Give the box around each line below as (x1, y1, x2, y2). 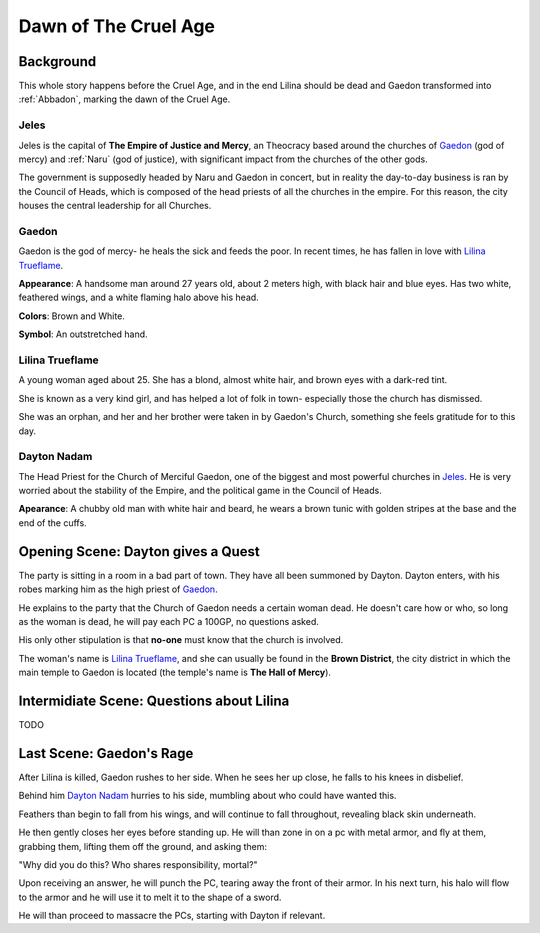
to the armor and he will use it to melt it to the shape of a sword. (18, 891, 282, 903)
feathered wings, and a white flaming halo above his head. (18, 291, 259, 304)
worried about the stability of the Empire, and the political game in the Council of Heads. (18, 485, 382, 497)
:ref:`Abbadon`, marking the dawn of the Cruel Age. (18, 93, 231, 105)
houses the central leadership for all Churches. (18, 200, 212, 212)
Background (18, 53, 97, 70)
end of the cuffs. (18, 516, 87, 529)
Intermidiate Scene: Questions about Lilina (18, 692, 290, 709)
